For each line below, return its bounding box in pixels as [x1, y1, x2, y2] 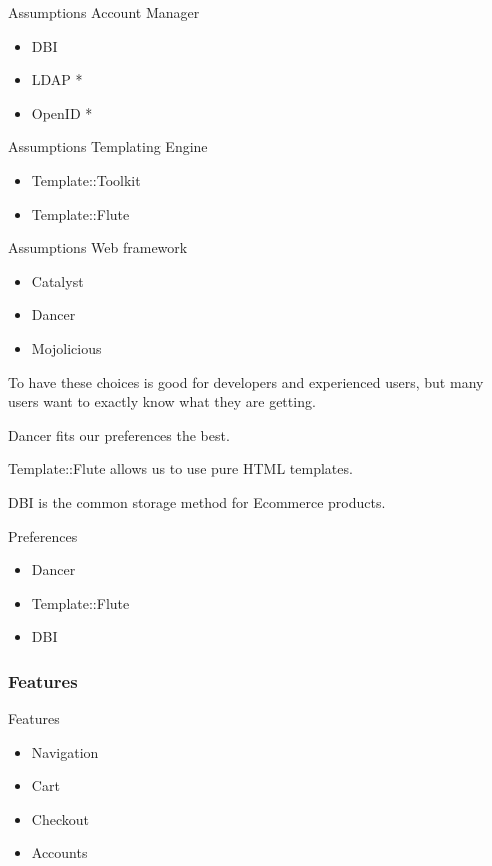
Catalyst [31, 270, 84, 291]
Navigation [31, 741, 99, 762]
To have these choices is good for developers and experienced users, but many [8, 371, 484, 392]
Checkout [31, 808, 89, 829]
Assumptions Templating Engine [8, 136, 208, 157]
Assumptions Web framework [8, 237, 188, 258]
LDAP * [31, 69, 83, 90]
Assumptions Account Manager [8, 2, 200, 22]
